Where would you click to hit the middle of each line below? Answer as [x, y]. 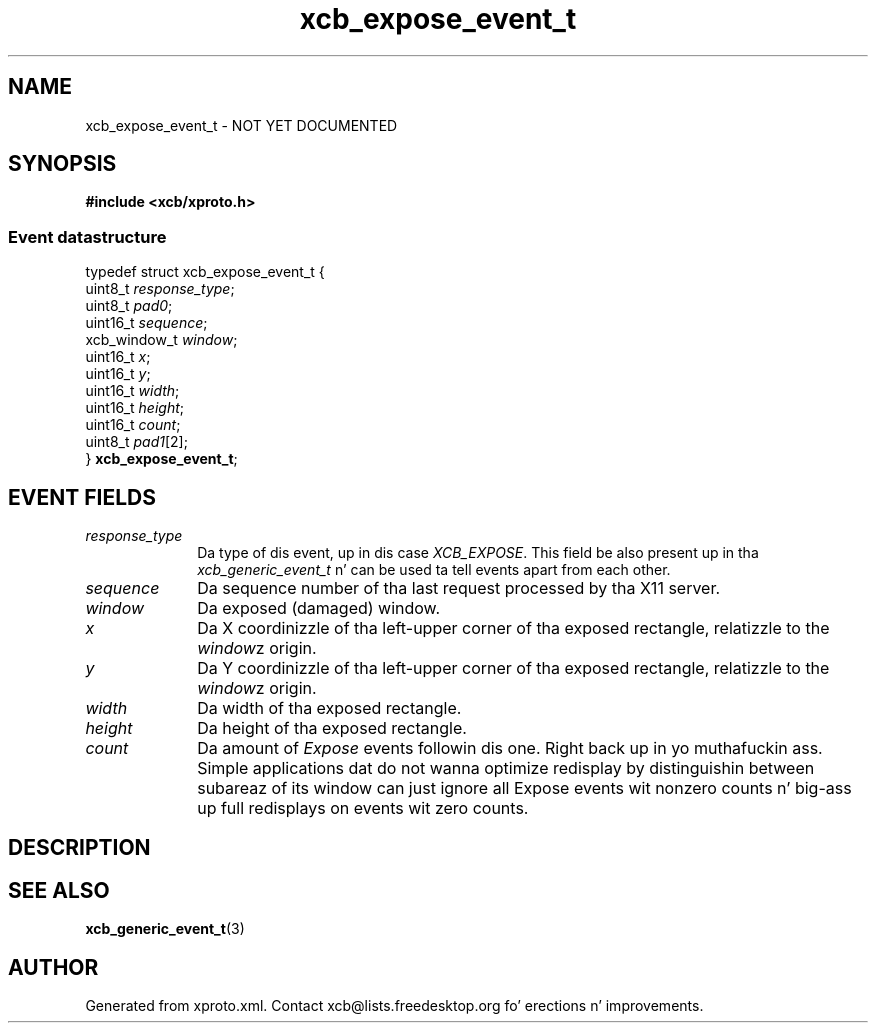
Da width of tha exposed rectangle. [329, 708]
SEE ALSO [59, 890]
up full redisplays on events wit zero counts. [363, 808]
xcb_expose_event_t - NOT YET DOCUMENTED [241, 125]
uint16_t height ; [134, 408]
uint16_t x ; [118, 357]
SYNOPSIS [62, 164]
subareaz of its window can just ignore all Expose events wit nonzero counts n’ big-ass [524, 788]
